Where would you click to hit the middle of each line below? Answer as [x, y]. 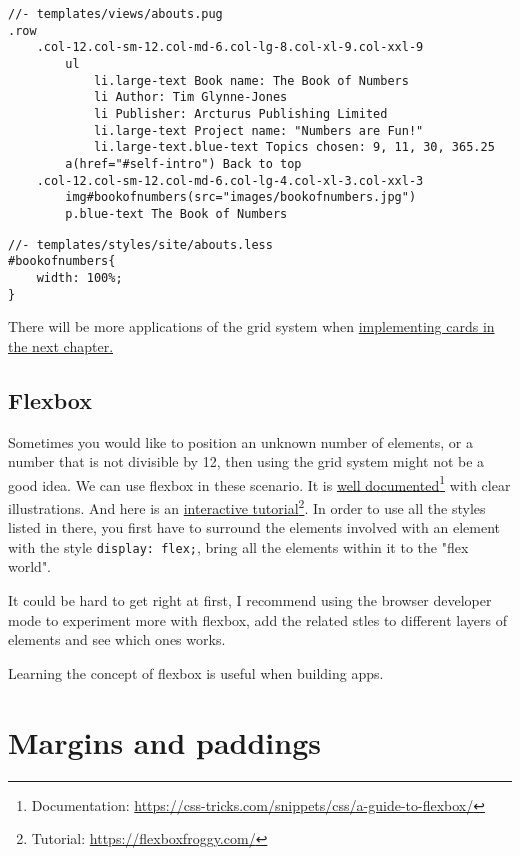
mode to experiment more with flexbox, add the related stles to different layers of [257, 619]
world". [30, 566]
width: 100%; [79, 277]
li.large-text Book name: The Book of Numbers [251, 80]
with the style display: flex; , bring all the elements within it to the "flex [238, 546]
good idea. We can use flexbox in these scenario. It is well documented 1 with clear [259, 483]
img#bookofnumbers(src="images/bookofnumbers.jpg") [241, 197]
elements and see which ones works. [117, 639]
